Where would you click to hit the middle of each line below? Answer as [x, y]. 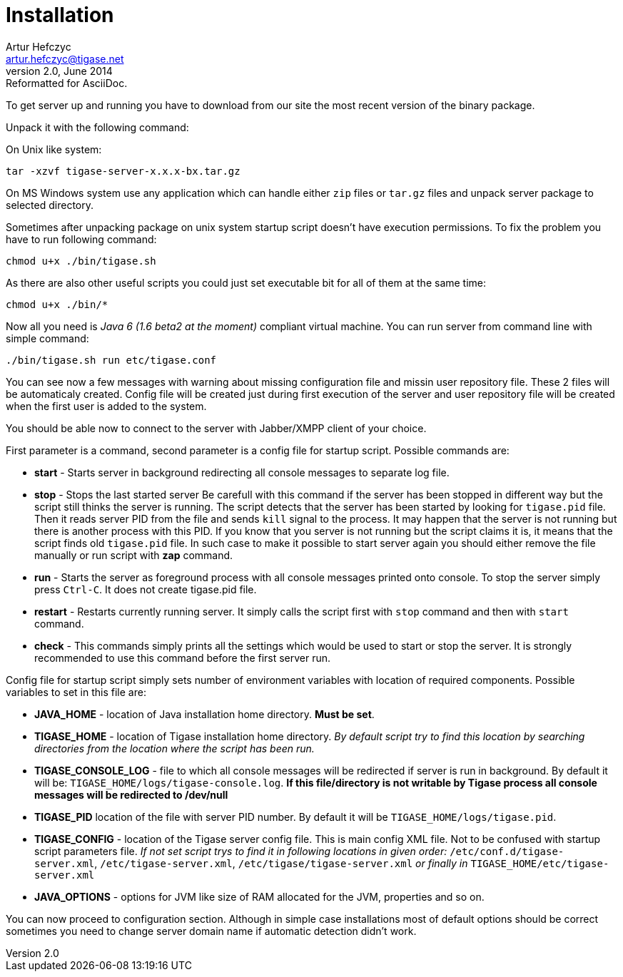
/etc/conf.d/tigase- [507, 851]
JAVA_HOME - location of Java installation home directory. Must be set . [204, 714]
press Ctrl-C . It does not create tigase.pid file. [146, 589]
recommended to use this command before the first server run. [183, 658]
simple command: [47, 338]
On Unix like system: [54, 149]
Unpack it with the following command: [97, 127]
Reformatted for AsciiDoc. [67, 83]
